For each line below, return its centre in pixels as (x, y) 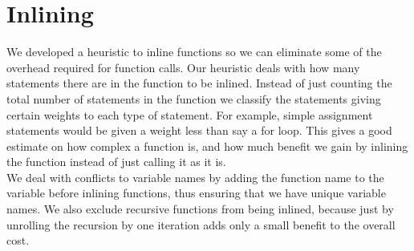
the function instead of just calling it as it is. (116, 162)
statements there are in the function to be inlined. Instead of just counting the (199, 83)
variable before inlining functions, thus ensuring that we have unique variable (196, 193)
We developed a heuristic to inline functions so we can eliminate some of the (194, 52)
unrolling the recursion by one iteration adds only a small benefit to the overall (201, 224)
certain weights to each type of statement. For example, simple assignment (190, 114)
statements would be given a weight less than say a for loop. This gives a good (199, 130)
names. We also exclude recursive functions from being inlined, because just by (200, 209)
